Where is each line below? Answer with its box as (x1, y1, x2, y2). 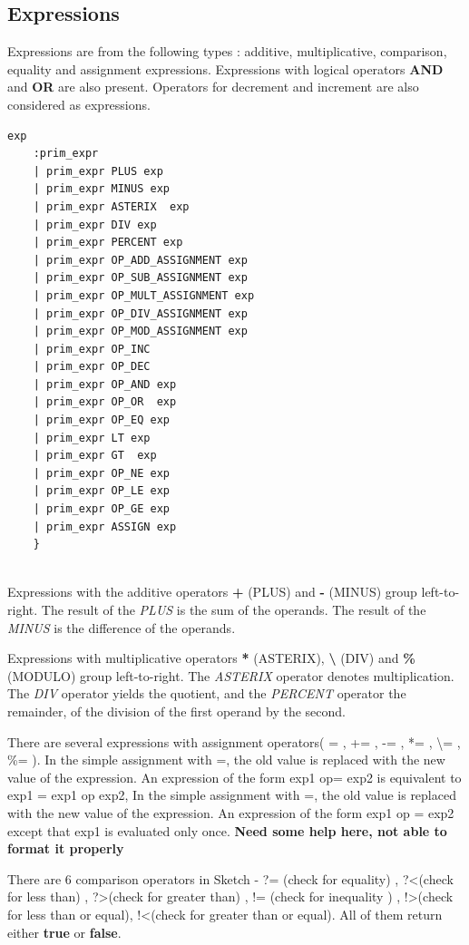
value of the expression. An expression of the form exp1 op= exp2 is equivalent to (7, 767, 462, 786)
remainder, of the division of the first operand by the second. (7, 701, 346, 720)
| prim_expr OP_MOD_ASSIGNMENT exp (33, 325, 248, 338)
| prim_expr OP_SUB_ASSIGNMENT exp (33, 271, 248, 285)
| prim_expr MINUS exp (33, 182, 170, 196)
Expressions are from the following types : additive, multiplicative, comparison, (7, 42, 447, 61)
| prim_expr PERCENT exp (33, 236, 183, 249)
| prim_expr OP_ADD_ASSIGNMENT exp (33, 253, 248, 267)
